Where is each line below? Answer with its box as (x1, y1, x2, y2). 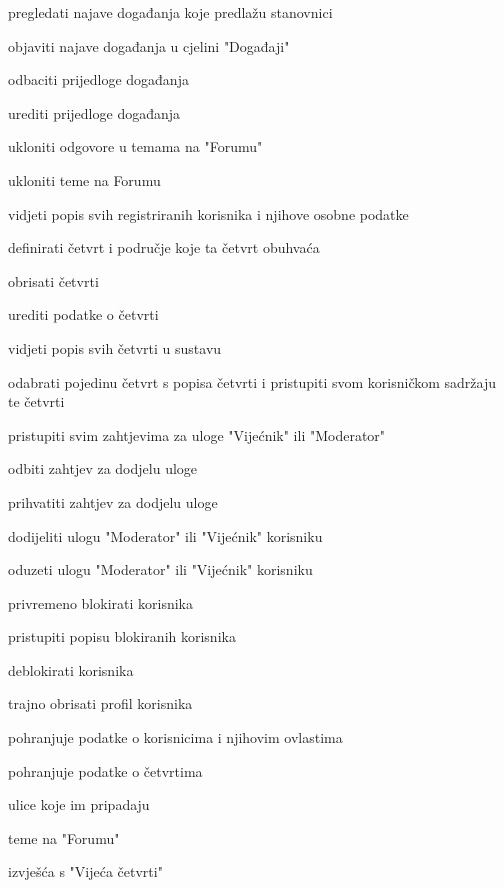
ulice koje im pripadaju (8, 794, 150, 815)
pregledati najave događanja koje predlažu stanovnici (8, 2, 333, 22)
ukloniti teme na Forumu (8, 169, 161, 190)
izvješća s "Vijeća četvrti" (8, 861, 163, 882)
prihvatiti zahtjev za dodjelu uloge (8, 491, 218, 512)
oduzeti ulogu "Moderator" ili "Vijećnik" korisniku (8, 559, 313, 580)
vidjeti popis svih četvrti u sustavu (8, 337, 222, 358)
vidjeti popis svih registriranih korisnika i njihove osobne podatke (8, 203, 409, 224)
